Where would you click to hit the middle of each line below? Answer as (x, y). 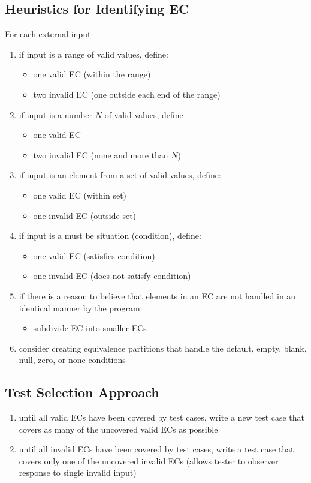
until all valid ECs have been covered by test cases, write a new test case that (162, 417)
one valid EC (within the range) (92, 74)
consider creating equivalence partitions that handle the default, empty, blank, (163, 348)
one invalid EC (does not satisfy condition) (112, 276)
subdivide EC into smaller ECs (90, 328)
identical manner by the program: (81, 307)
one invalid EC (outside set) (85, 215)
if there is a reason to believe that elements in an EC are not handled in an (157, 295)
